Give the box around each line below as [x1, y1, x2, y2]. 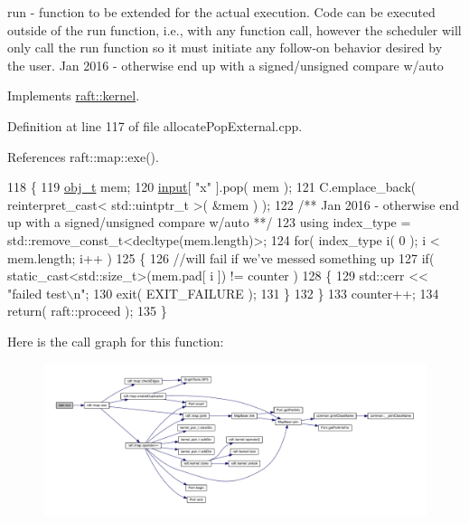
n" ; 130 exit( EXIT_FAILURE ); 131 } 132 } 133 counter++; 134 [73, 283, 439, 302]
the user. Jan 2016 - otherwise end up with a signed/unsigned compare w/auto [7, 55, 444, 74]
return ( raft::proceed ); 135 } [7, 301, 167, 320]
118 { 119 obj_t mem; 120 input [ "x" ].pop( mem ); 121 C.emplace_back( [7, 177, 417, 196]
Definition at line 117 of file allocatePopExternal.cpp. [7, 116, 303, 135]
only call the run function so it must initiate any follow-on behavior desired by [7, 38, 443, 57]
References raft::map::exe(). [7, 147, 159, 166]
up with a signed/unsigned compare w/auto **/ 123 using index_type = [7, 213, 411, 232]
